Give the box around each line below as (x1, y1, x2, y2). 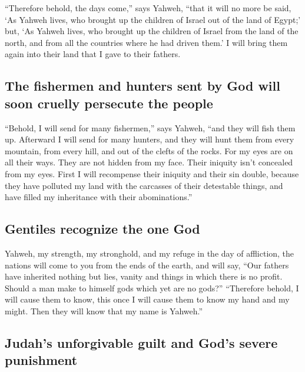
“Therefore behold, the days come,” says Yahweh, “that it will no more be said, (5, 2, 291, 14)
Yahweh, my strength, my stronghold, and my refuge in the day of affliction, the (5, 247, 294, 259)
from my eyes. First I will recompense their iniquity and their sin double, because (5, 167, 299, 180)
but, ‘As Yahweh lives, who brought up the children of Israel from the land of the (5, 25, 299, 37)
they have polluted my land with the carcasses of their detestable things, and (5, 179, 283, 191)
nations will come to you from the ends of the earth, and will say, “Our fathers (5, 258, 289, 271)
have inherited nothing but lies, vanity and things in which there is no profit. (5, 270, 283, 283)
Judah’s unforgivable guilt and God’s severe (5, 333, 278, 351)
